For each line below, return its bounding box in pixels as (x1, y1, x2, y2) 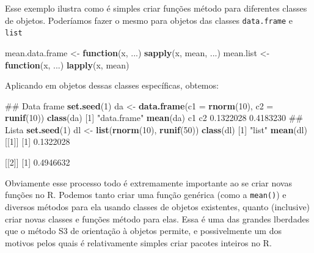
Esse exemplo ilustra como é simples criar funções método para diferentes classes (5, 2, 307, 14)
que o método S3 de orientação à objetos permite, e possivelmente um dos (5, 224, 282, 237)
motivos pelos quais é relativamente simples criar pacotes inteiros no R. (5, 236, 272, 249)
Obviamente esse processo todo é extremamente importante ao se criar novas (5, 176, 292, 189)
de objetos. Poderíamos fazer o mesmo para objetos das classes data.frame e (5, 13, 293, 26)
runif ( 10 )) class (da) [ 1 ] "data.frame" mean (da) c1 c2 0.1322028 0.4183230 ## (5, 111, 303, 124)
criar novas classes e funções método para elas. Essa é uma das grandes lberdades (5, 212, 310, 225)
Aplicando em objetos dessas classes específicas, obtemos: (5, 79, 219, 92)
